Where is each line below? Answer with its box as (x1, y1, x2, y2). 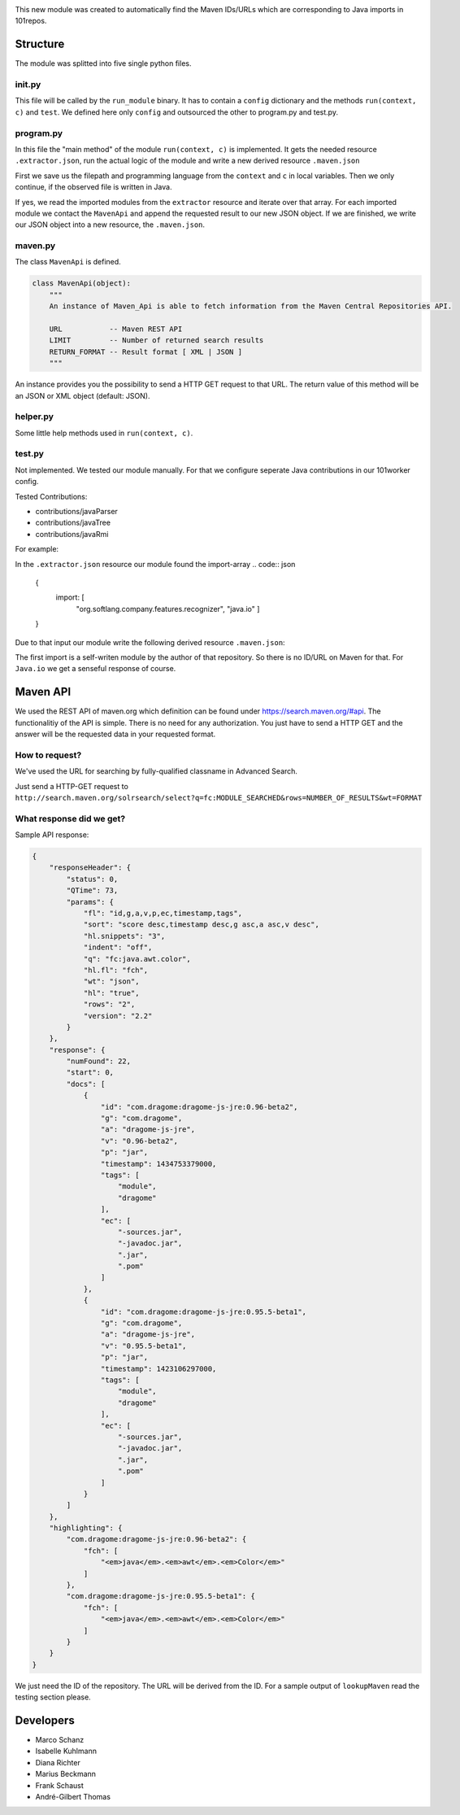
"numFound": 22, (66, 1057, 132, 1066)
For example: (15, 544, 59, 554)
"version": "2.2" (83, 1011, 153, 1020)
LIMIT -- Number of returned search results (49, 336, 264, 345)
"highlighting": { (49, 1524, 123, 1533)
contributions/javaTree (35, 517, 111, 528)
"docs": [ (66, 1079, 106, 1089)
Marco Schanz (35, 1735, 85, 1745)
